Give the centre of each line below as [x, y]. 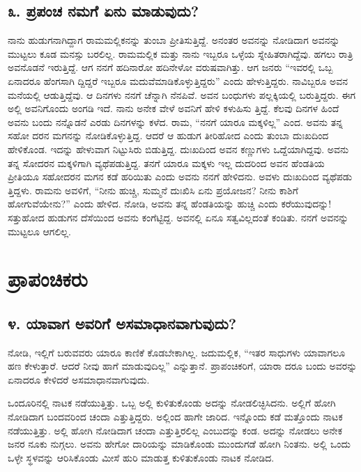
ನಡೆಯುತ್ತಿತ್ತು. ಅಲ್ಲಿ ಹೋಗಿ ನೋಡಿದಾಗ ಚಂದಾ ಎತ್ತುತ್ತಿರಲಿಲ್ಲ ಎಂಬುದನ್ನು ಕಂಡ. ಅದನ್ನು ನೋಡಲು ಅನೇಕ [175, 430]
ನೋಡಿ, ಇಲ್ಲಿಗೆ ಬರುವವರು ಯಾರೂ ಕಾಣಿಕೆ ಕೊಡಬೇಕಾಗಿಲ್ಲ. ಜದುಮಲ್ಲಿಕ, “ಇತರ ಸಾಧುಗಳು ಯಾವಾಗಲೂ [177, 352]
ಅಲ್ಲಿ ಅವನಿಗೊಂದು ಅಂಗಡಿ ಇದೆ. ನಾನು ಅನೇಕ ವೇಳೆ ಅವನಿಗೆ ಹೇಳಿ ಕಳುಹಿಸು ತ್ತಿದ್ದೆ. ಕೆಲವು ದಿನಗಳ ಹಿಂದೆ [174, 108]
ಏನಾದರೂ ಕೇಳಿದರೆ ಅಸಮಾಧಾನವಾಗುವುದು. [79, 379]
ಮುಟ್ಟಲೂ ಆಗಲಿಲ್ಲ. [39, 231]
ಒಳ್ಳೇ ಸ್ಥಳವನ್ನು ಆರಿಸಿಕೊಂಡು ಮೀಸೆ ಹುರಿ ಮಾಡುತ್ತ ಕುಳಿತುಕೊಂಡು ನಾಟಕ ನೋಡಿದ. [141, 457]
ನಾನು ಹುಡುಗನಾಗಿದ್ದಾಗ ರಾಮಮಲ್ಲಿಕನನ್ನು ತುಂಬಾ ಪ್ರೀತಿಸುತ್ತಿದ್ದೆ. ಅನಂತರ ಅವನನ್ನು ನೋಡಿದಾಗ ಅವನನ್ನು [174, 40]
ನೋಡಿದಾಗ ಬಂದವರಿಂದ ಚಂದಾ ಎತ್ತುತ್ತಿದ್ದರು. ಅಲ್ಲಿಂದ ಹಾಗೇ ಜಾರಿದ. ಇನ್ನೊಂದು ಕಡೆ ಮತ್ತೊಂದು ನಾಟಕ [175, 417]
